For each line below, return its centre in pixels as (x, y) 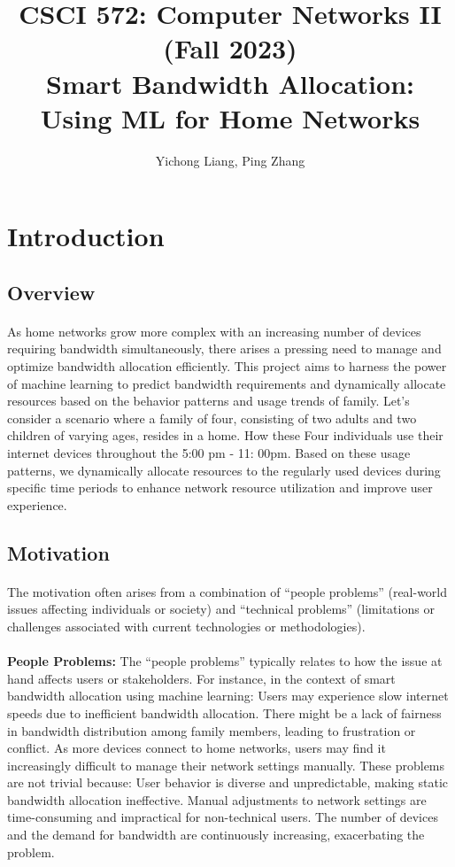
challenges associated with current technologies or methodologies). (186, 626)
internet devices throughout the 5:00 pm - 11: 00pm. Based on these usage (209, 453)
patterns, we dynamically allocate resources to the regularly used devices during (224, 470)
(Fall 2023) (230, 48)
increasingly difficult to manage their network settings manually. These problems (226, 765)
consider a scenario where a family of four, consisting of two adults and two (212, 418)
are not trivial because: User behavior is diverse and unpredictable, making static (228, 782)
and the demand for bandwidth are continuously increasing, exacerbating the (216, 835)
